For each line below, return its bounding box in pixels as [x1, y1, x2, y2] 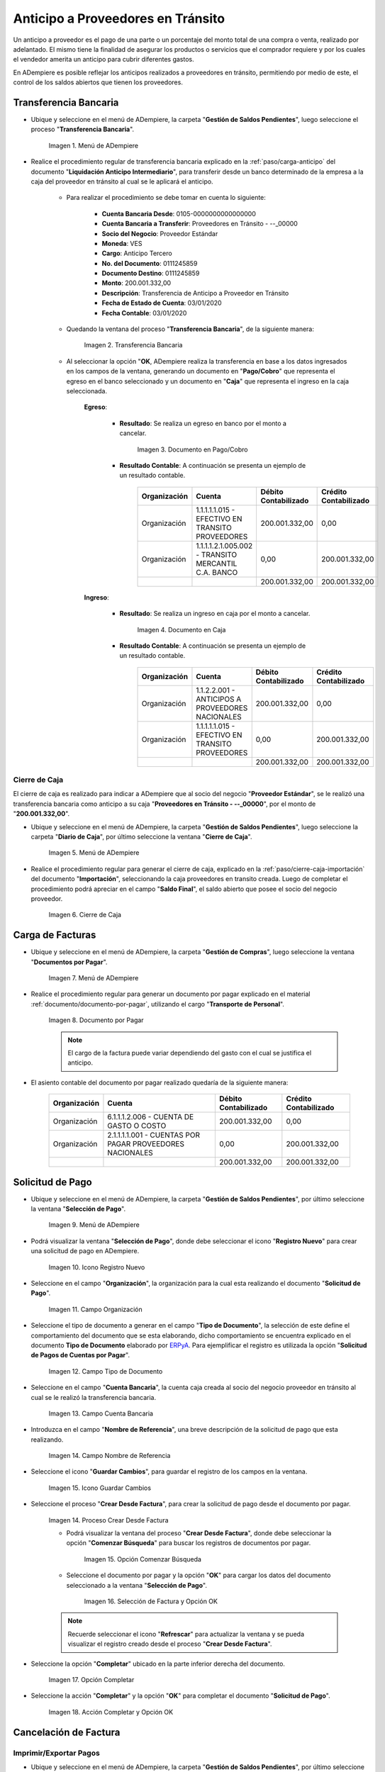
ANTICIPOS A [196, 694, 242, 704]
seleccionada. [66, 387, 108, 395]
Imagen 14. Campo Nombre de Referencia [48, 1452, 171, 1460]
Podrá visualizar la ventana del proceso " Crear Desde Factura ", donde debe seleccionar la [66, 1529, 332, 1537]
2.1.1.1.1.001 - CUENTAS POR [107, 1131, 201, 1140]
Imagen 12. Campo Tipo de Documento [48, 1367, 163, 1375]
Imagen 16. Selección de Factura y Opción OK [84, 1597, 218, 1605]
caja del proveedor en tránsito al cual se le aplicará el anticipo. [30, 177, 213, 186]
